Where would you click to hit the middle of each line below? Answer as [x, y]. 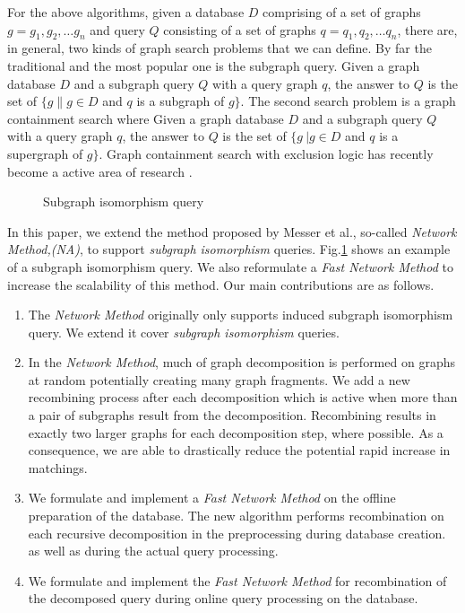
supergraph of [45, 153]
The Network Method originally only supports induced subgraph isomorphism [241, 315]
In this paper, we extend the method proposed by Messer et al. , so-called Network [232, 231]
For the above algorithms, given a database [126, 12]
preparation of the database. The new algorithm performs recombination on [236, 516]
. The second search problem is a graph [348, 101]
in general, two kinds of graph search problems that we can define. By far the [220, 48]
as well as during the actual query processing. [153, 551]
